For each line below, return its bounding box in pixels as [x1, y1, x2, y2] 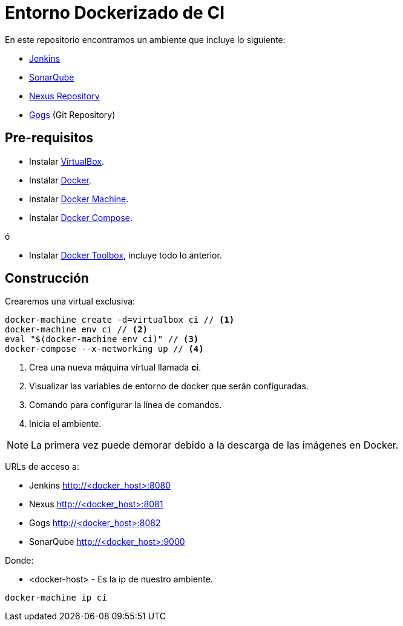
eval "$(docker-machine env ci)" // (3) [5, 334, 199, 344]
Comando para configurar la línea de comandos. [29, 400, 222, 410]
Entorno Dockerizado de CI [5, 2, 224, 23]
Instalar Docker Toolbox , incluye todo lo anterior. [29, 249, 222, 260]
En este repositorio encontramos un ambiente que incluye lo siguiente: [5, 34, 286, 45]
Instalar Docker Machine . [29, 193, 129, 204]
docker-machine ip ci [5, 593, 107, 603]
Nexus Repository [29, 90, 100, 101]
